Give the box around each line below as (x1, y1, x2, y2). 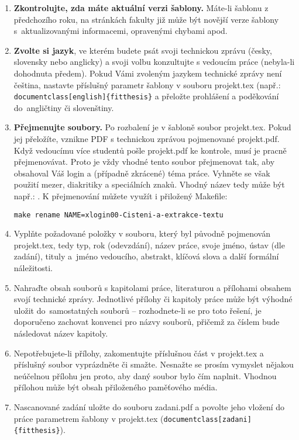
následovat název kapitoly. (13, 327, 108, 339)
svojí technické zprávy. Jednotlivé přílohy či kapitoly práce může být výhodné (13, 293, 293, 305)
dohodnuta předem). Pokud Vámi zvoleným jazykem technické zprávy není (13, 67, 282, 79)
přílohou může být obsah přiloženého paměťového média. (13, 381, 218, 393)
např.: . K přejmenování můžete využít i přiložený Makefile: (13, 189, 228, 202)
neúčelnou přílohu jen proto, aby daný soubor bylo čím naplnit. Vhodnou (13, 369, 277, 382)
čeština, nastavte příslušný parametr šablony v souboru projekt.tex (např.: (13, 78, 281, 91)
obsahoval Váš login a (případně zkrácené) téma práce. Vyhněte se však (13, 167, 270, 179)
